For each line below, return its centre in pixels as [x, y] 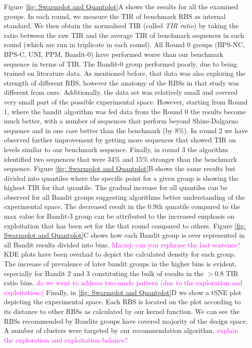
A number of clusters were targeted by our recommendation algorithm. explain [121, 330]
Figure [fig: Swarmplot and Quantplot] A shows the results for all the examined [121, 6]
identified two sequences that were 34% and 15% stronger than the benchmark [121, 159]
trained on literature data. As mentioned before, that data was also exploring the [125, 73]
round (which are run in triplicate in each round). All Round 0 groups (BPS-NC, [125, 44]
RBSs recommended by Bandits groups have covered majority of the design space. [126, 321]
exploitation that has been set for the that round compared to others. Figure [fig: [125, 225]
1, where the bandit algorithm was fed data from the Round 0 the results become [125, 111]
